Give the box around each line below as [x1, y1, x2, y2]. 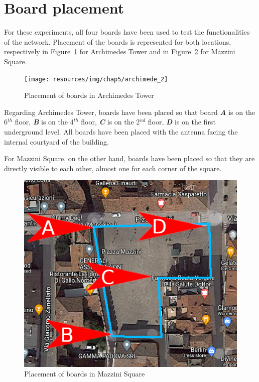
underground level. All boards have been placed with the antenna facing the [4, 126, 238, 137]
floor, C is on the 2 [81, 116, 140, 127]
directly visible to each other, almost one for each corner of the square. [4, 163, 222, 173]
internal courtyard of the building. [4, 136, 109, 147]
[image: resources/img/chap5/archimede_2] [24, 75, 168, 83]
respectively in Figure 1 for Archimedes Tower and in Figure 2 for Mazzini [4, 46, 235, 57]
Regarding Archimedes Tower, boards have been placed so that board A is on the [4, 106, 255, 117]
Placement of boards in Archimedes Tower [24, 90, 154, 100]
